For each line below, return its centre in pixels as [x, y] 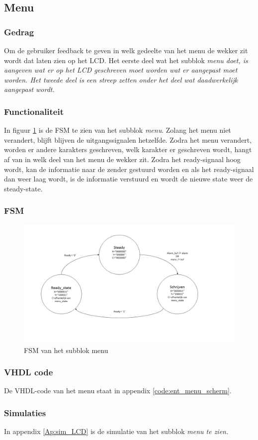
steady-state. [23, 188]
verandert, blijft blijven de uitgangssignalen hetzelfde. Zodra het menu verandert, [128, 139]
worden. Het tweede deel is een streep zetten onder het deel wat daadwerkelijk [121, 79]
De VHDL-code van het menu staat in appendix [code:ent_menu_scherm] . [118, 391]
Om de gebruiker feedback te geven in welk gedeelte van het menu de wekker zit [126, 50]
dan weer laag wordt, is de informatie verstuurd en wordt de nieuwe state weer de [129, 179]
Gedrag [19, 32]
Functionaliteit [34, 111]
